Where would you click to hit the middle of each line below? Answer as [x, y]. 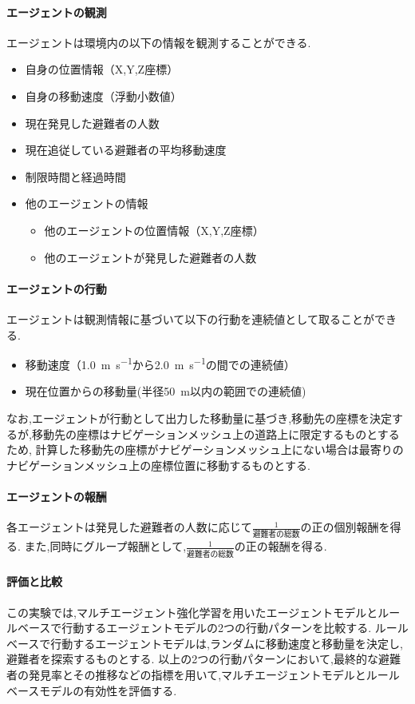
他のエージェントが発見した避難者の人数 [150, 257]
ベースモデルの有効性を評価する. [92, 690]
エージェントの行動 [57, 288]
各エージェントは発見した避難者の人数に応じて [129, 527]
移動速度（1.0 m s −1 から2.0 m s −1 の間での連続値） [160, 363]
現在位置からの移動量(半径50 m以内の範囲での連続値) [166, 391]
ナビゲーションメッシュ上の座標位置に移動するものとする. [158, 465]
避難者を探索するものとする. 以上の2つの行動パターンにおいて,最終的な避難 [204, 659]
